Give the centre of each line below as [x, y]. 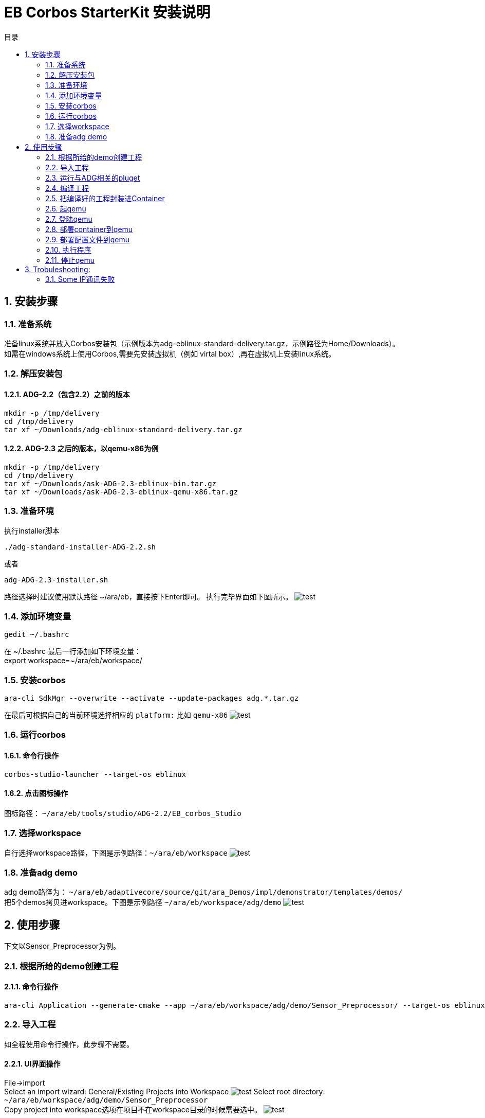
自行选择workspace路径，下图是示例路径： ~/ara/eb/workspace [116, 853]
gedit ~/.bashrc [37, 635]
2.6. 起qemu [66, 208]
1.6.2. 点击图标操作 [36, 793]
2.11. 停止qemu [70, 260]
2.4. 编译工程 [67, 188]
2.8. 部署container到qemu [89, 229]
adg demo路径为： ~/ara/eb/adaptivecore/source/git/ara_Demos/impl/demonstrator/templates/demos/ [203, 892]
